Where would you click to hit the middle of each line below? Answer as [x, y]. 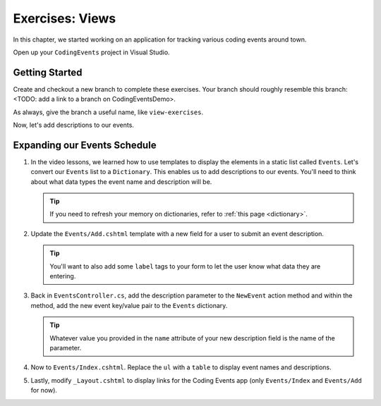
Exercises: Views [65, 18]
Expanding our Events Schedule [85, 145]
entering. [63, 276]
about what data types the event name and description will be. [121, 182]
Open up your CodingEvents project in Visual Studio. [91, 52]
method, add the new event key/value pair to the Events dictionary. [129, 305]
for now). [44, 390]
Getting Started [48, 72]
